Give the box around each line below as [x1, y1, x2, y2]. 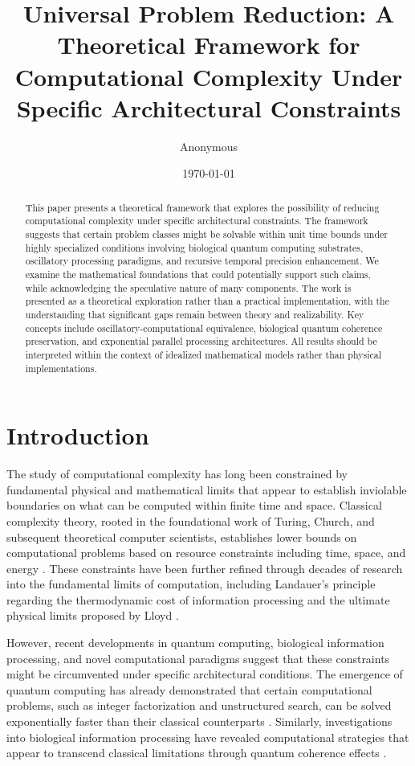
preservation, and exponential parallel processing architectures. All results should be [25, 334, 377, 348]
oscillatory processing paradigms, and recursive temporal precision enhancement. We [25, 254, 379, 268]
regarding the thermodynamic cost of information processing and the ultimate [6, 591, 390, 608]
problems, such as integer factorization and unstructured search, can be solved [6, 697, 392, 714]
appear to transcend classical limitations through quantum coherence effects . [6, 744, 387, 761]
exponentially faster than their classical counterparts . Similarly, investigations [6, 713, 393, 730]
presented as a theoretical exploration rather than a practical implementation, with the [25, 294, 389, 308]
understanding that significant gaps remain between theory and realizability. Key [25, 307, 364, 321]
